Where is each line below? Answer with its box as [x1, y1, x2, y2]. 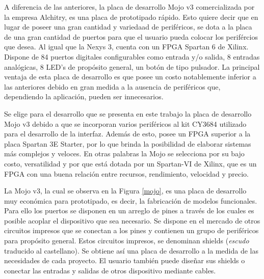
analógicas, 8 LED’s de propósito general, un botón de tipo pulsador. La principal [4, 61, 260, 72]
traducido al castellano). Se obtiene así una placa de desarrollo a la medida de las [4, 245, 258, 256]
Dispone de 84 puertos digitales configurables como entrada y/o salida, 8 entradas [4, 51, 260, 62]
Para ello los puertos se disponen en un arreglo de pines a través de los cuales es [4, 205, 254, 216]
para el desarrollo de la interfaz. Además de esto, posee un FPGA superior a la [4, 128, 251, 139]
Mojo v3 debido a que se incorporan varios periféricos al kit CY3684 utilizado [4, 118, 247, 129]
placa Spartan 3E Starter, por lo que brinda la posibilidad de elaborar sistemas [4, 138, 251, 149]
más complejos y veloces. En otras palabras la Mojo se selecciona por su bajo [4, 148, 245, 159]
